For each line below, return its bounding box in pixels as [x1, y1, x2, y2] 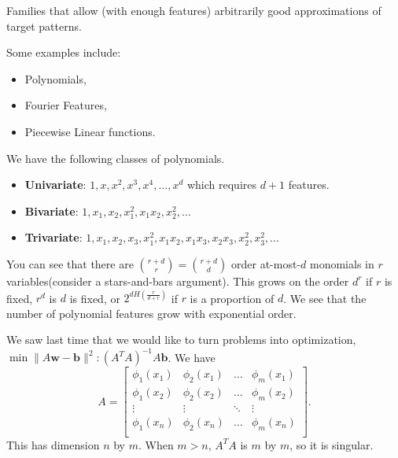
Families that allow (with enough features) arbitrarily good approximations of [6, 2, 381, 18]
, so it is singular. [289, 436, 374, 452]
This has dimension [6, 436, 100, 452]
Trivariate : [24, 229, 83, 246]
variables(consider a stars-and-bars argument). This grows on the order [6, 272, 349, 289]
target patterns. [6, 17, 82, 34]
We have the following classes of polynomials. [6, 150, 225, 166]
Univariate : [24, 176, 87, 193]
